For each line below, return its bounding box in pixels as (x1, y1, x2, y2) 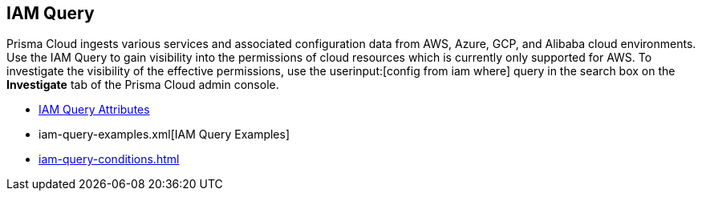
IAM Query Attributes (39, 103, 150, 117)
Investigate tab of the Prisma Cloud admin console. (6, 78, 279, 92)
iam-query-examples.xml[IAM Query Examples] (39, 127, 290, 142)
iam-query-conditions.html (39, 152, 180, 167)
